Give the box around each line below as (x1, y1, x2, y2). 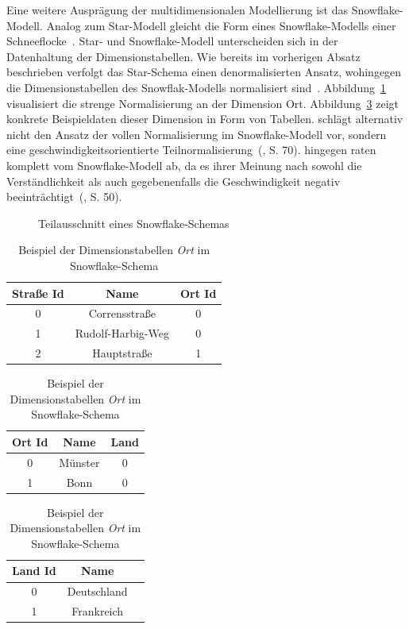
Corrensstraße (88, 305, 156, 322)
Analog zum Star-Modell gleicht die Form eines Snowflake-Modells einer (46, 17, 396, 33)
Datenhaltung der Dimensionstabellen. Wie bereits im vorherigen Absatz (6, 48, 361, 64)
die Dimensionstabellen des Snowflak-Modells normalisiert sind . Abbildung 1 (6, 79, 386, 95)
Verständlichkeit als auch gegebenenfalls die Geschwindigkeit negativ (6, 172, 341, 189)
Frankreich (71, 603, 124, 619)
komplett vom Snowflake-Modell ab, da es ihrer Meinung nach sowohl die (6, 156, 362, 173)
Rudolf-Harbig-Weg (75, 325, 169, 342)
